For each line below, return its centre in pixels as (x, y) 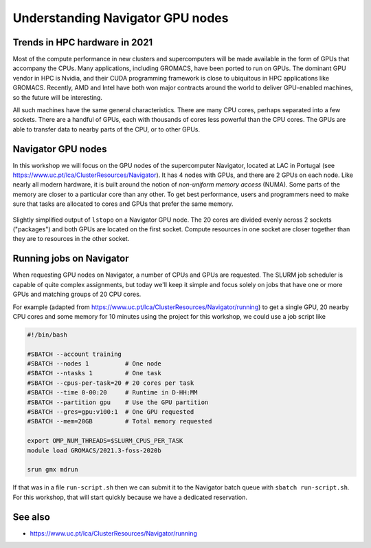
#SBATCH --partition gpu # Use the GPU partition (118, 402)
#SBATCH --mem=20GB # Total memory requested (120, 421)
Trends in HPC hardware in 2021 (83, 42)
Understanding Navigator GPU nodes (121, 18)
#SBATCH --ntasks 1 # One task (94, 373)
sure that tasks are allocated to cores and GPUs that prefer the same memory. (123, 204)
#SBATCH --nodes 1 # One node (94, 364)
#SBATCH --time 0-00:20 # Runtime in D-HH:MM (112, 393)
